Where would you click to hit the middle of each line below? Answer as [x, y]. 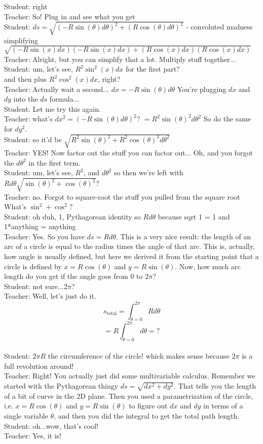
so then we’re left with [148, 172]
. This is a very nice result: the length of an [183, 236]
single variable [26, 415]
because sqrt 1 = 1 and [194, 216]
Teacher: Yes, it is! [33, 436]
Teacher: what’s [28, 119]
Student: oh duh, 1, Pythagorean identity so [72, 216]
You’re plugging [202, 89]
